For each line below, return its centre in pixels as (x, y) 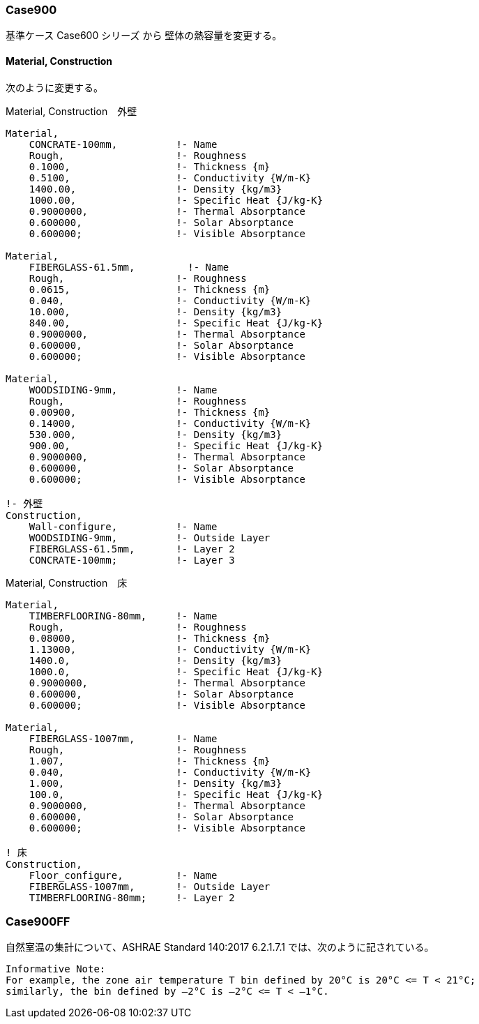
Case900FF (38, 921)
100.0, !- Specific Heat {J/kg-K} (176, 794)
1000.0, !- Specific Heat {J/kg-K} (176, 671)
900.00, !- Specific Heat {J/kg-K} (176, 445)
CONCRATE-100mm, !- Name (123, 144)
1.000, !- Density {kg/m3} (155, 783)
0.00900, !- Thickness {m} (150, 412)
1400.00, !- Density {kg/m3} (155, 189)
